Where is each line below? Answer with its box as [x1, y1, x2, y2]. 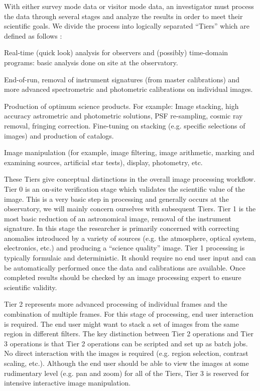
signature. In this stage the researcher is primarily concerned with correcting [4, 223, 239, 233]
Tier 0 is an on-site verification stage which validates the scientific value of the [4, 183, 245, 194]
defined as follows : [4, 30, 62, 41]
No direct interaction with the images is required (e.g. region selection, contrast [4, 348, 248, 358]
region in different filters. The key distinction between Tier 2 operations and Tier [4, 328, 254, 339]
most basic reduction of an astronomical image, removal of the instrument [4, 213, 231, 223]
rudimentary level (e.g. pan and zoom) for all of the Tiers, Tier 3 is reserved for [4, 367, 249, 378]
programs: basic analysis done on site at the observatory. [4, 57, 178, 67]
